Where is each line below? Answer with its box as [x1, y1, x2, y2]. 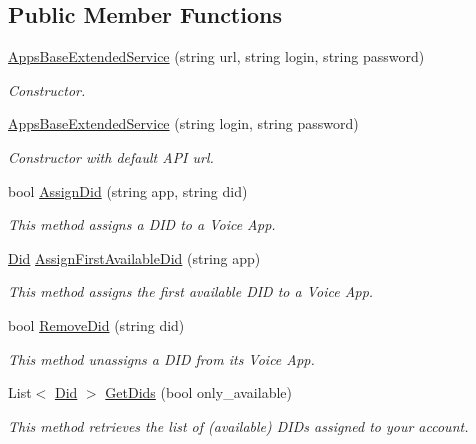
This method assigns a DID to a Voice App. [8, 214, 276, 235]
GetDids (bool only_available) [105, 382, 292, 403]
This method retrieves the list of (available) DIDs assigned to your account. [8, 415, 469, 436]
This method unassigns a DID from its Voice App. [8, 348, 315, 369]
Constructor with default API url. [8, 146, 214, 167]
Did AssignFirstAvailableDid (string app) [8, 247, 261, 268]
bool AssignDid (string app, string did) [8, 180, 248, 201]
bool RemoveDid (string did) [8, 314, 185, 335]
